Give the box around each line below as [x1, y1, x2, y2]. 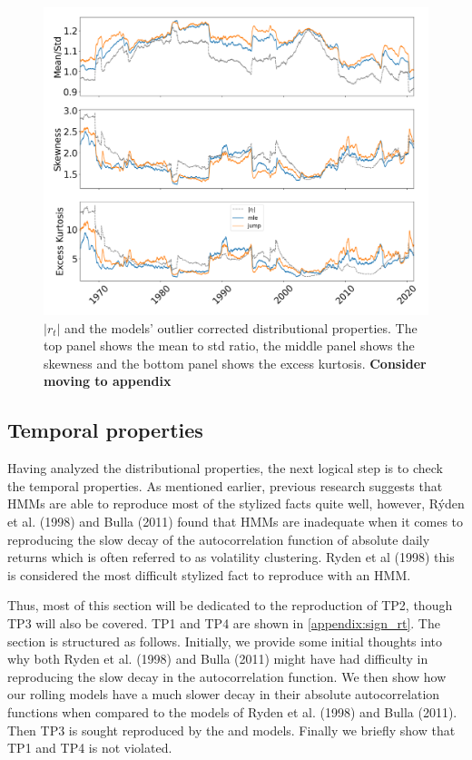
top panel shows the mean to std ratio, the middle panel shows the [44, 336, 415, 355]
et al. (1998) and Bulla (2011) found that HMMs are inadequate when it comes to [7, 512, 464, 531]
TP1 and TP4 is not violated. [7, 738, 172, 757]
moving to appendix [44, 371, 172, 390]
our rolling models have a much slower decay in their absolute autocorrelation [7, 685, 440, 704]
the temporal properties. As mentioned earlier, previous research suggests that [7, 476, 443, 495]
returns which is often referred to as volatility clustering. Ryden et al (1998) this [7, 548, 455, 567]
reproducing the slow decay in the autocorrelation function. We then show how [7, 666, 447, 686]
